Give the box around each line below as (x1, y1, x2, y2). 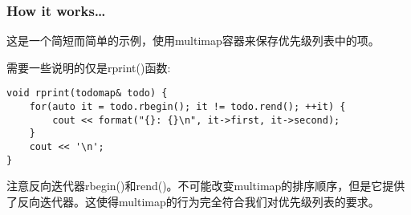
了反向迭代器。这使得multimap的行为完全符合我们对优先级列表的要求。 (6, 193, 380, 209)
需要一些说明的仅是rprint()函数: (6, 59, 171, 75)
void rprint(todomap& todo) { (6, 87, 168, 99)
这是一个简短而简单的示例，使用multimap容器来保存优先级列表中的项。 (6, 32, 380, 49)
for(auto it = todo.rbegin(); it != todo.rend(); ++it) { (29, 101, 346, 113)
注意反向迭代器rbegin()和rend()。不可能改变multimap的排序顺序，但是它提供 (6, 177, 405, 194)
